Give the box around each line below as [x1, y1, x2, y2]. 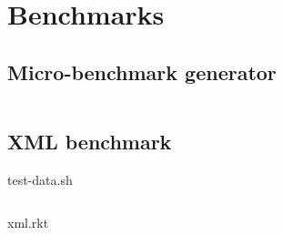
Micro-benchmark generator [7, 57, 277, 86]
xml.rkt [7, 213, 49, 232]
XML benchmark [7, 127, 172, 155]
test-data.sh [7, 169, 73, 189]
